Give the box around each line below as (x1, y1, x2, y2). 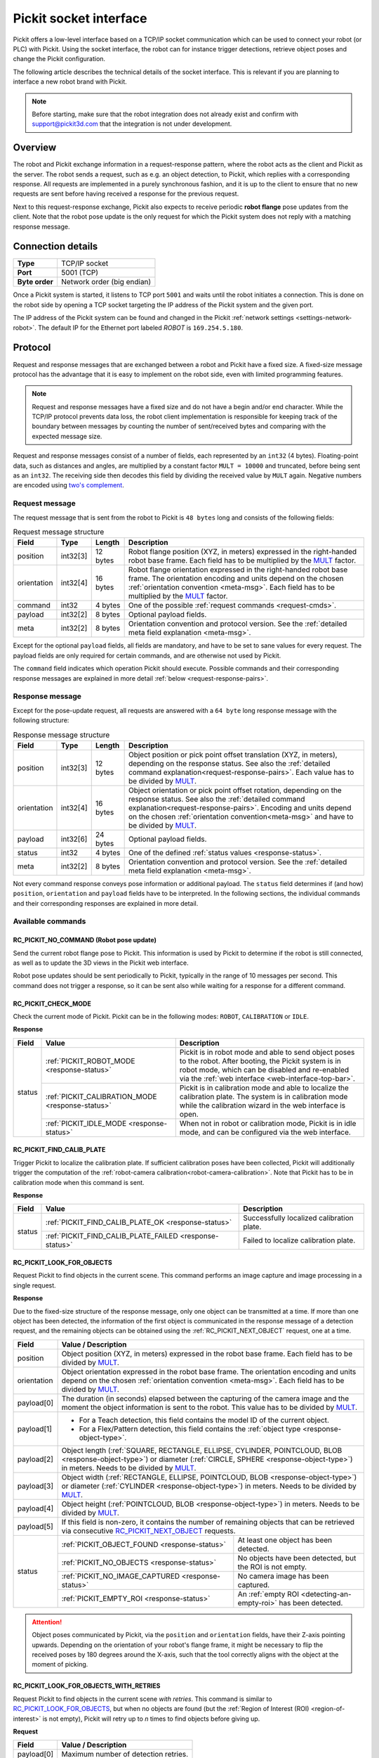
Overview (13, 141, 57, 154)
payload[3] (17, 1481, 54, 1491)
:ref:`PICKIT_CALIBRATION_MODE (46, 1091, 157, 1101)
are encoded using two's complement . (13, 481, 124, 489)
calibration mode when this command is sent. (13, 1178, 145, 1186)
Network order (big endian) (60, 277, 152, 287)
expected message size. (32, 432, 102, 440)
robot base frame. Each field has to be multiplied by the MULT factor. (128, 556, 357, 565)
